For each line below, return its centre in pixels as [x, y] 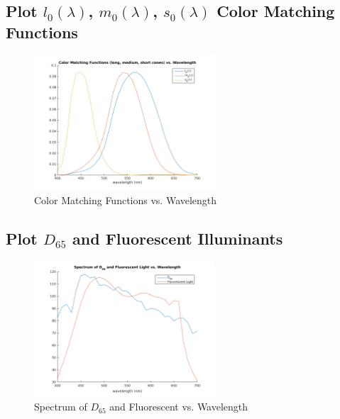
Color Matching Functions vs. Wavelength [126, 200]
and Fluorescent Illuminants [178, 238]
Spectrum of [61, 407]
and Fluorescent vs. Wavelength [179, 407]
